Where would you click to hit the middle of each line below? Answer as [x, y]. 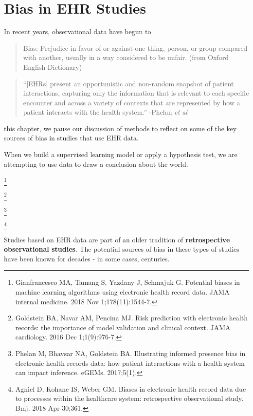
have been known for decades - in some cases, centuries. [87, 258]
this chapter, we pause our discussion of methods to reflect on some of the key [120, 128]
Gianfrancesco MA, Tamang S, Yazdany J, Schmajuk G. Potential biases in [128, 282]
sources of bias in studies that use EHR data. [71, 138]
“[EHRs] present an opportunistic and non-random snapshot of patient [128, 83]
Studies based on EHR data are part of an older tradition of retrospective [117, 239]
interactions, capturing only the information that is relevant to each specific [136, 93]
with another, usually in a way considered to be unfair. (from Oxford [126, 57]
